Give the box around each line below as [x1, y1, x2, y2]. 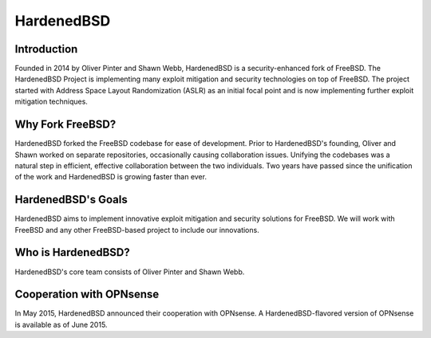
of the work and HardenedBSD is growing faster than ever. [14, 172, 208, 182]
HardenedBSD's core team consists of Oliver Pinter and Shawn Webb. [14, 267, 245, 277]
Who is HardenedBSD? [14, 246, 131, 259]
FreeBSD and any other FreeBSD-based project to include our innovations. [14, 225, 259, 234]
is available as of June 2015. [14, 320, 108, 329]
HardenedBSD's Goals [14, 193, 128, 206]
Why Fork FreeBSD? [14, 118, 117, 132]
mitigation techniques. [14, 96, 88, 107]
